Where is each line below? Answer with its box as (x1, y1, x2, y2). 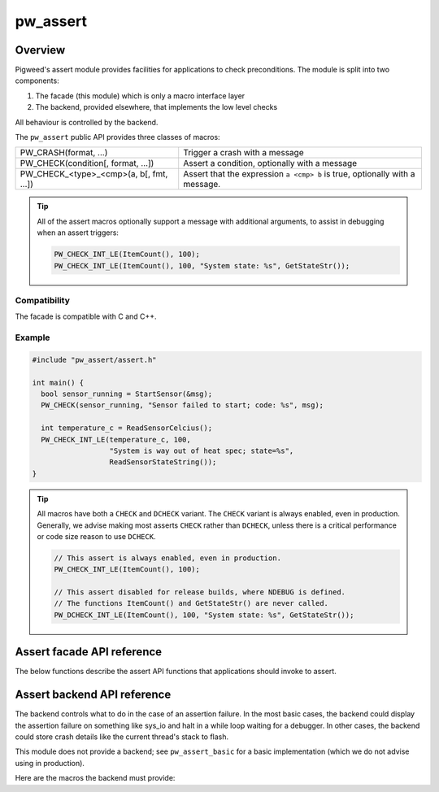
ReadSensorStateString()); (109, 458, 217, 467)
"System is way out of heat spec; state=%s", (109, 446, 294, 455)
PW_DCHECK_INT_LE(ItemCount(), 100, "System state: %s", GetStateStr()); (54, 610, 354, 620)
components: (15, 76, 60, 85)
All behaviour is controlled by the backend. (15, 117, 159, 127)
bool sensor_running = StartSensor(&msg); (41, 389, 213, 398)
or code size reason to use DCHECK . (37, 531, 156, 541)
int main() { (32, 378, 85, 387)
